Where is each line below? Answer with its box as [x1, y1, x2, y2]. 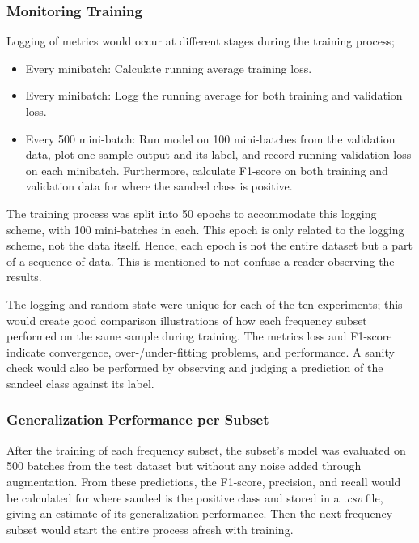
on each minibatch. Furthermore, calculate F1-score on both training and [25, 161, 388, 178]
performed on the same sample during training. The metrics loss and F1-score [6, 327, 392, 344]
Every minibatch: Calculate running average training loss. [25, 59, 312, 76]
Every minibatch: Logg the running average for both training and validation [25, 87, 403, 104]
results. [6, 268, 42, 285]
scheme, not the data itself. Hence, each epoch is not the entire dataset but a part [6, 237, 413, 254]
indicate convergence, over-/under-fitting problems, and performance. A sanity [6, 343, 395, 360]
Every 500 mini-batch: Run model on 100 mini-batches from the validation [25, 130, 396, 147]
